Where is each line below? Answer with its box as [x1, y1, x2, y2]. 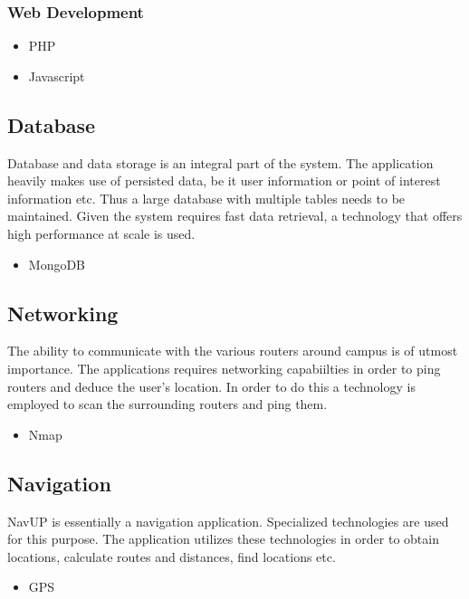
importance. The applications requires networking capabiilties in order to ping [7, 358, 441, 377]
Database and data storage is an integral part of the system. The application [7, 153, 434, 172]
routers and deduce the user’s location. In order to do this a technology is [7, 376, 416, 395]
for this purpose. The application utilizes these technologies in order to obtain [7, 529, 439, 548]
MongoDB [28, 254, 86, 273]
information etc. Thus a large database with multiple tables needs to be [7, 188, 406, 207]
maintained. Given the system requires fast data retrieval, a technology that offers [7, 206, 463, 225]
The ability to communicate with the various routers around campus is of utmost [7, 341, 458, 360]
